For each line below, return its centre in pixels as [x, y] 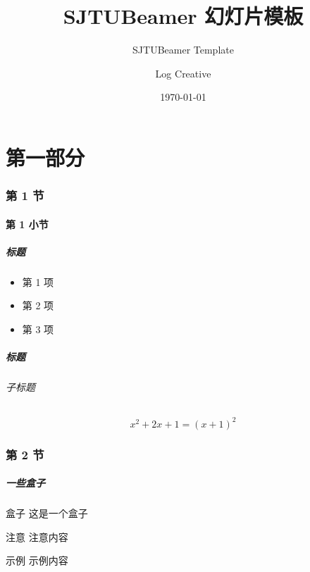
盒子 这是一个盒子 [47, 513]
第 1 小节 [27, 224]
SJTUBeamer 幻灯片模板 [183, 16]
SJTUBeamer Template [183, 50]
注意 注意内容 [37, 536]
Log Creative [183, 73]
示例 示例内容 [37, 560]
